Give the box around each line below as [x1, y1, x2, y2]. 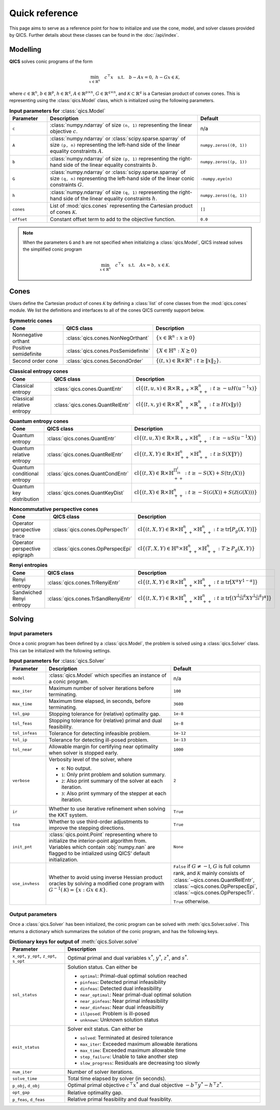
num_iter [12, 1069, 33, 1075]
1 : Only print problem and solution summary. [61, 771, 166, 778]
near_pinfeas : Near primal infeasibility [80, 997, 169, 1004]
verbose [12, 778, 30, 783]
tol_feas [12, 721, 33, 726]
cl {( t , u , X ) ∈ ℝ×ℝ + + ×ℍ [134, 435, 198, 442]
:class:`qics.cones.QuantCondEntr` [47, 470, 129, 477]
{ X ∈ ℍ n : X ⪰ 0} [156, 346, 198, 354]
